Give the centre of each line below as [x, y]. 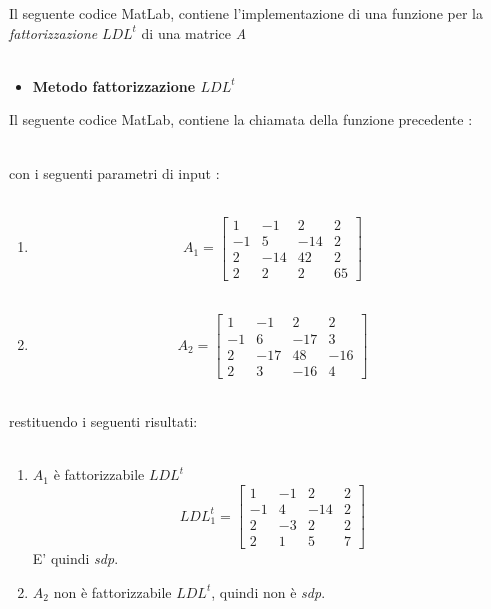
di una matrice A [194, 32]
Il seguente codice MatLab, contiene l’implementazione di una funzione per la [246, 13]
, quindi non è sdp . [268, 591]
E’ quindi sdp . [75, 558]
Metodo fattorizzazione [114, 85]
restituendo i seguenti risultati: [103, 421]
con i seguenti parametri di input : [114, 172]
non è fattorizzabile [112, 591]
